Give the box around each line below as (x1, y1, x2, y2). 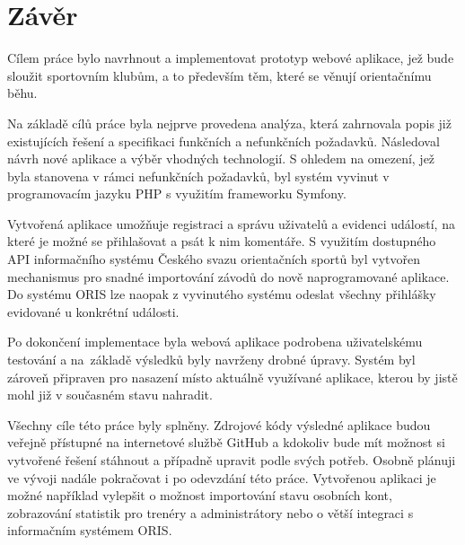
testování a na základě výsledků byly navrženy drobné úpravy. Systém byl (7, 350, 416, 369)
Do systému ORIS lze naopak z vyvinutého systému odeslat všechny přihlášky (7, 285, 436, 303)
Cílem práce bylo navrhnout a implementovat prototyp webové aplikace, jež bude (7, 48, 454, 67)
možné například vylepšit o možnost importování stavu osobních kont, (7, 486, 392, 505)
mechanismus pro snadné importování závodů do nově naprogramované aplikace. (7, 267, 450, 286)
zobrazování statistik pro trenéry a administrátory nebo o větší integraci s (7, 503, 414, 522)
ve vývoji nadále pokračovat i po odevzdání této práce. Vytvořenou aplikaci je (7, 468, 436, 487)
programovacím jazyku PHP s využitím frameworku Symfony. (7, 184, 347, 203)
